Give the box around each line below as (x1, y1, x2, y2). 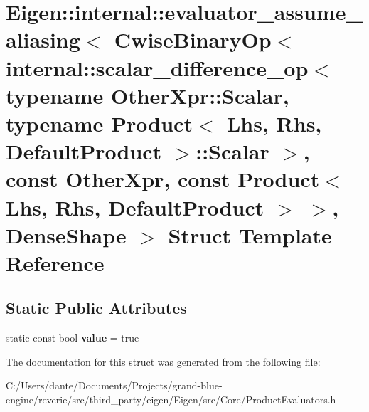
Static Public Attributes (6, 297, 187, 319)
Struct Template (168, 220, 332, 249)
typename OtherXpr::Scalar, (6, 80, 289, 110)
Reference (6, 248, 105, 277)
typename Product (6, 108, 193, 137)
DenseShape (6, 220, 127, 249)
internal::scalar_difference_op (6, 53, 309, 82)
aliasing (6, 25, 80, 54)
